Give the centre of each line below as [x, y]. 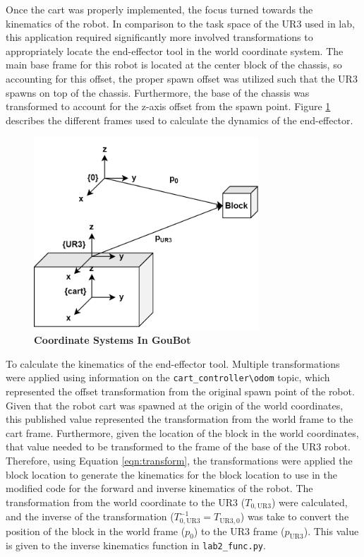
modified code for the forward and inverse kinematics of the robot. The [159, 488]
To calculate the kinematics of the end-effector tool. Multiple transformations [173, 363]
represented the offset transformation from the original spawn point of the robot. [180, 391]
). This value [331, 531]
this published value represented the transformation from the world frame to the [180, 419]
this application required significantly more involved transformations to [159, 37]
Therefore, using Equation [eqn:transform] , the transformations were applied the [179, 460]
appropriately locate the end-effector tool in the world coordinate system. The [175, 50]
